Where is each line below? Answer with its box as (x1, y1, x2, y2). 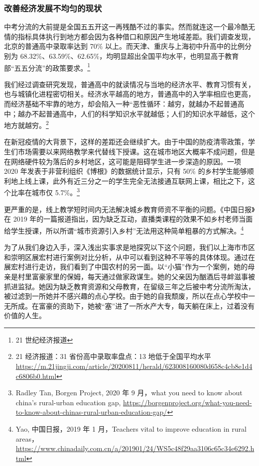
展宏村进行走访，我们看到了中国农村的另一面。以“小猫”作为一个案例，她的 (4, 261, 248, 272)
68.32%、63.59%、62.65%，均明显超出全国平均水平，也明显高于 (20, 51, 225, 61)
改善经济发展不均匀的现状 (4, 1, 102, 14)
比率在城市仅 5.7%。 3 (10, 186, 80, 198)
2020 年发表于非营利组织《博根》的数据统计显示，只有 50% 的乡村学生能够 (4, 166, 247, 176)
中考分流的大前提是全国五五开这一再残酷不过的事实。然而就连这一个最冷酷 (4, 21, 248, 32)
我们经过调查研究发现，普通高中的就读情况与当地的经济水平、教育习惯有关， (4, 79, 255, 89)
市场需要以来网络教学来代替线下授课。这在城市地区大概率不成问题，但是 (17, 146, 255, 157)
